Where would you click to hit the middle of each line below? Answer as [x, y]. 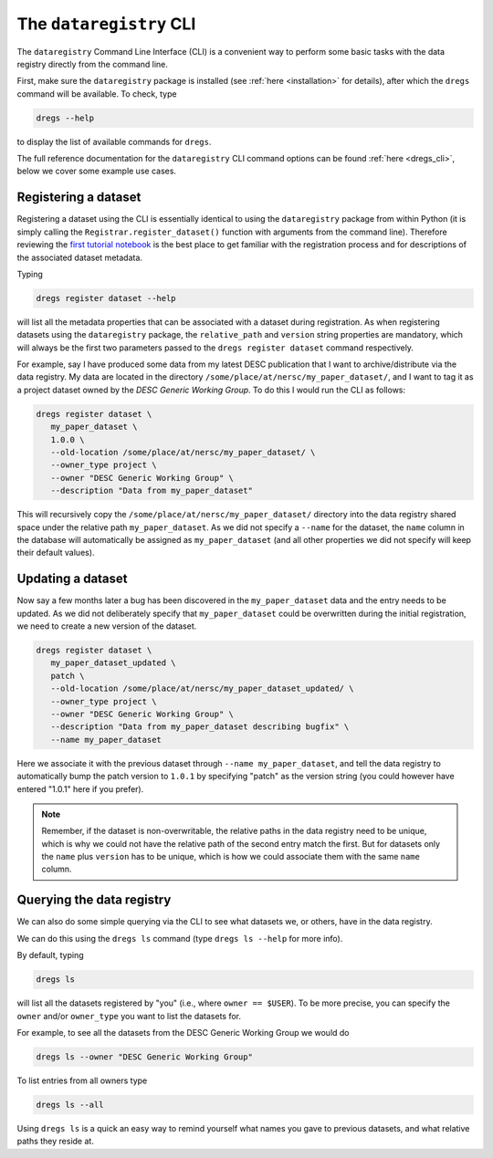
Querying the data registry [94, 900]
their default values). [56, 553]
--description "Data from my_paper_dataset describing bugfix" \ [200, 727]
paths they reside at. [56, 1142]
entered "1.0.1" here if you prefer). [80, 788]
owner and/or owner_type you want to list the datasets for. [129, 1016]
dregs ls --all [70, 1105]
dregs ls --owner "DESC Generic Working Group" [144, 1057]
